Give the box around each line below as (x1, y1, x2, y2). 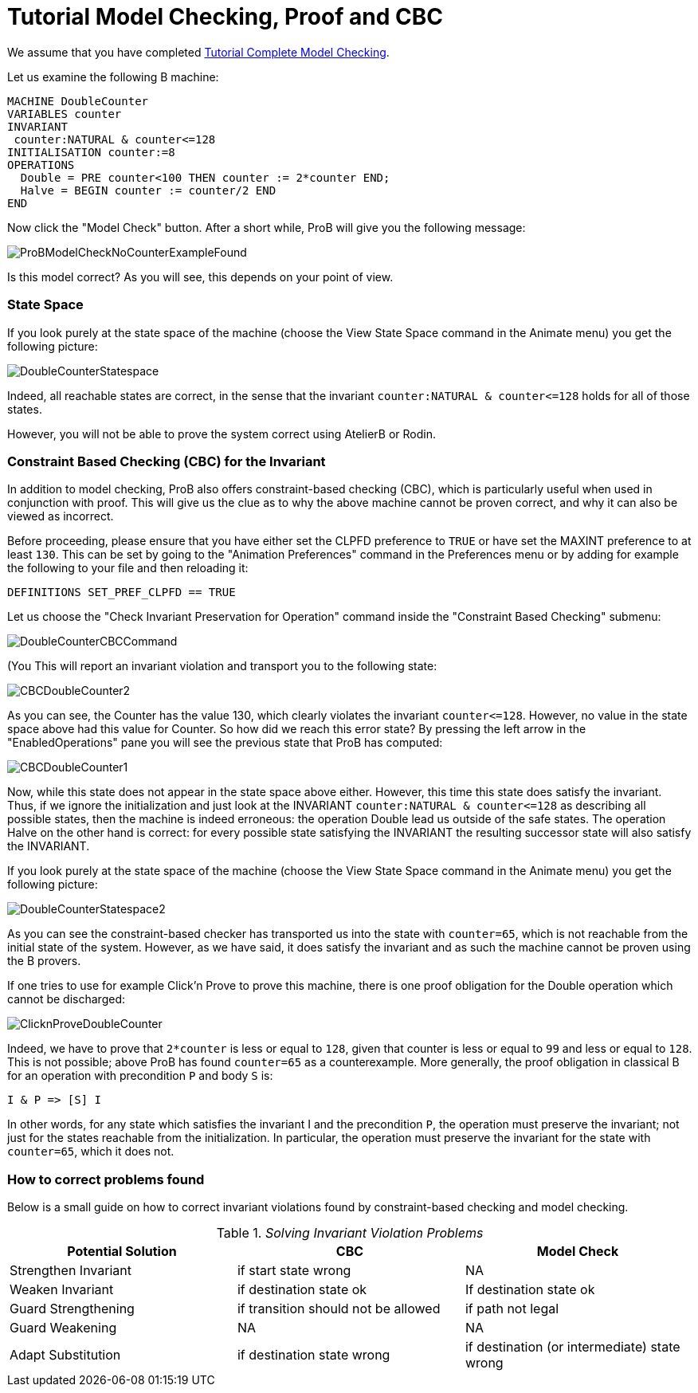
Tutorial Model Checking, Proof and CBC (7, 3, 443, 30)
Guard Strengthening (10, 1301, 135, 1316)
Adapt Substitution (10, 1347, 121, 1363)
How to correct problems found (7, 1171, 205, 1187)
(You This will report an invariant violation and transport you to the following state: (7, 659, 437, 673)
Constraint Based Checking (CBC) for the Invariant (7, 453, 326, 469)
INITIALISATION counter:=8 (7, 145, 175, 159)
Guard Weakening (10, 1320, 117, 1336)
